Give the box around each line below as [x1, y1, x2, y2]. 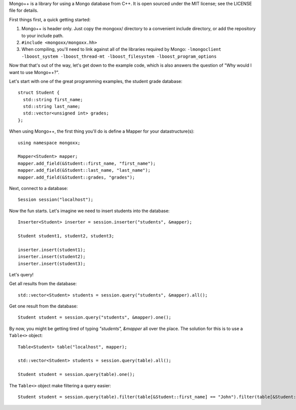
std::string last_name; [23, 104, 81, 110]
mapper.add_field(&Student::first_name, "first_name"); [18, 160, 156, 166]
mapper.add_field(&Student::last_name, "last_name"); [18, 168, 150, 173]
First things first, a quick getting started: [9, 16, 91, 22]
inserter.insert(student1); [18, 247, 86, 253]
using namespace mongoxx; [18, 140, 81, 146]
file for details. [9, 7, 38, 13]
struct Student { [18, 90, 60, 96]
